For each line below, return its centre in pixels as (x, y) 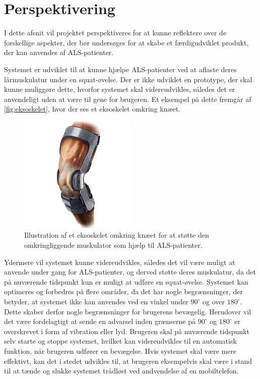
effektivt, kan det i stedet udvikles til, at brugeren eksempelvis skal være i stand (128, 361)
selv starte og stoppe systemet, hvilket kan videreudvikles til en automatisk (120, 341)
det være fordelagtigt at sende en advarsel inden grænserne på (100, 321)
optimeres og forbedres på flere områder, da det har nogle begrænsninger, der (123, 291)
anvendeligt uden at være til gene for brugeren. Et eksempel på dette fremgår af (128, 99)
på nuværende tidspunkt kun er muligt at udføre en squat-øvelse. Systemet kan (126, 281)
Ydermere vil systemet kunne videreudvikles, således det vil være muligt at (120, 262)
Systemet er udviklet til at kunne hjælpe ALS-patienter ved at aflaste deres (120, 69)
